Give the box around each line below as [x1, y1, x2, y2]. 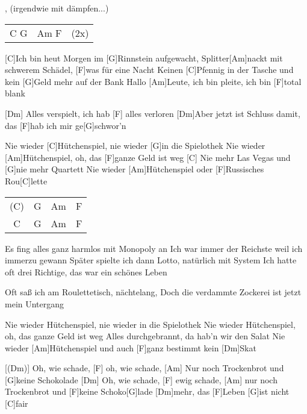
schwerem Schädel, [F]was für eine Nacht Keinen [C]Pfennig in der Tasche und [5, 63, 294, 76]
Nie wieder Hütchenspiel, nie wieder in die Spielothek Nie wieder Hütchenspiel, [5, 318, 296, 330]
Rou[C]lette [5, 174, 48, 187]
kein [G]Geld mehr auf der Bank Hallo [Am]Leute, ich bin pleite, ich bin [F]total [5, 75, 302, 87]
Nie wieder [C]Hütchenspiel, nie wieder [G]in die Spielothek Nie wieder [5, 139, 265, 152]
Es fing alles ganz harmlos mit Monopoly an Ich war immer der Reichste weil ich [5, 242, 303, 254]
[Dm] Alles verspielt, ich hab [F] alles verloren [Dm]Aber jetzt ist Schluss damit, [5, 107, 300, 119]
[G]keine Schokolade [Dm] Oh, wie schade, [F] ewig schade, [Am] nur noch [5, 373, 278, 386]
